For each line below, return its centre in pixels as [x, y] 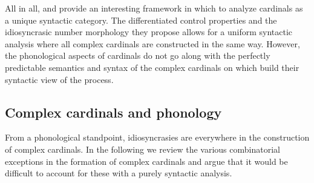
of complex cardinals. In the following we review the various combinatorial [142, 149]
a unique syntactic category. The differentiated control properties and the [141, 20]
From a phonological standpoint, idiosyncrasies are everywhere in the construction [157, 137]
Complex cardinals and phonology [113, 112]
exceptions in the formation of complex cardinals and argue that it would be [146, 161]
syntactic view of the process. [59, 79]
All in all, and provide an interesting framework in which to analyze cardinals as [154, 8]
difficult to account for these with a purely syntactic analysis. [119, 173]
